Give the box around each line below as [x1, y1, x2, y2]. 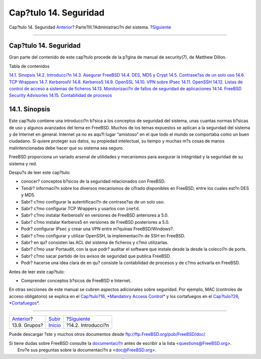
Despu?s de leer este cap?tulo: [9, 170, 71, 175]
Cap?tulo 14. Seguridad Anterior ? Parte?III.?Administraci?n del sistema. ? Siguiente [9, 24, 172, 30]
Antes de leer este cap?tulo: [9, 269, 65, 275]
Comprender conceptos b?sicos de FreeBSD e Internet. [21, 278, 131, 283]
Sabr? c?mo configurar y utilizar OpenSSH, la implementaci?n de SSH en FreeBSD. [21, 233, 186, 238]
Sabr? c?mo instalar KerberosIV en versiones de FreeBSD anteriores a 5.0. [21, 212, 169, 218]
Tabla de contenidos [9, 63, 50, 69]
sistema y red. [9, 160, 37, 167]
